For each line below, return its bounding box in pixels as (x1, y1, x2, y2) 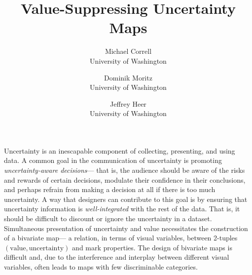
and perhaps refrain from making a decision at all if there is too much (4, 184, 216, 195)
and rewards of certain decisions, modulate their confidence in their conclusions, (4, 174, 246, 185)
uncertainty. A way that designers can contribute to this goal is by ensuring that (4, 194, 248, 204)
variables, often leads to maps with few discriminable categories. (4, 262, 198, 272)
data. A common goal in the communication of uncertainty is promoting (4, 155, 222, 165)
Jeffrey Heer (110, 98, 146, 109)
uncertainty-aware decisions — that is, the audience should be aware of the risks (4, 165, 245, 175)
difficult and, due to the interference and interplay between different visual (4, 252, 229, 262)
